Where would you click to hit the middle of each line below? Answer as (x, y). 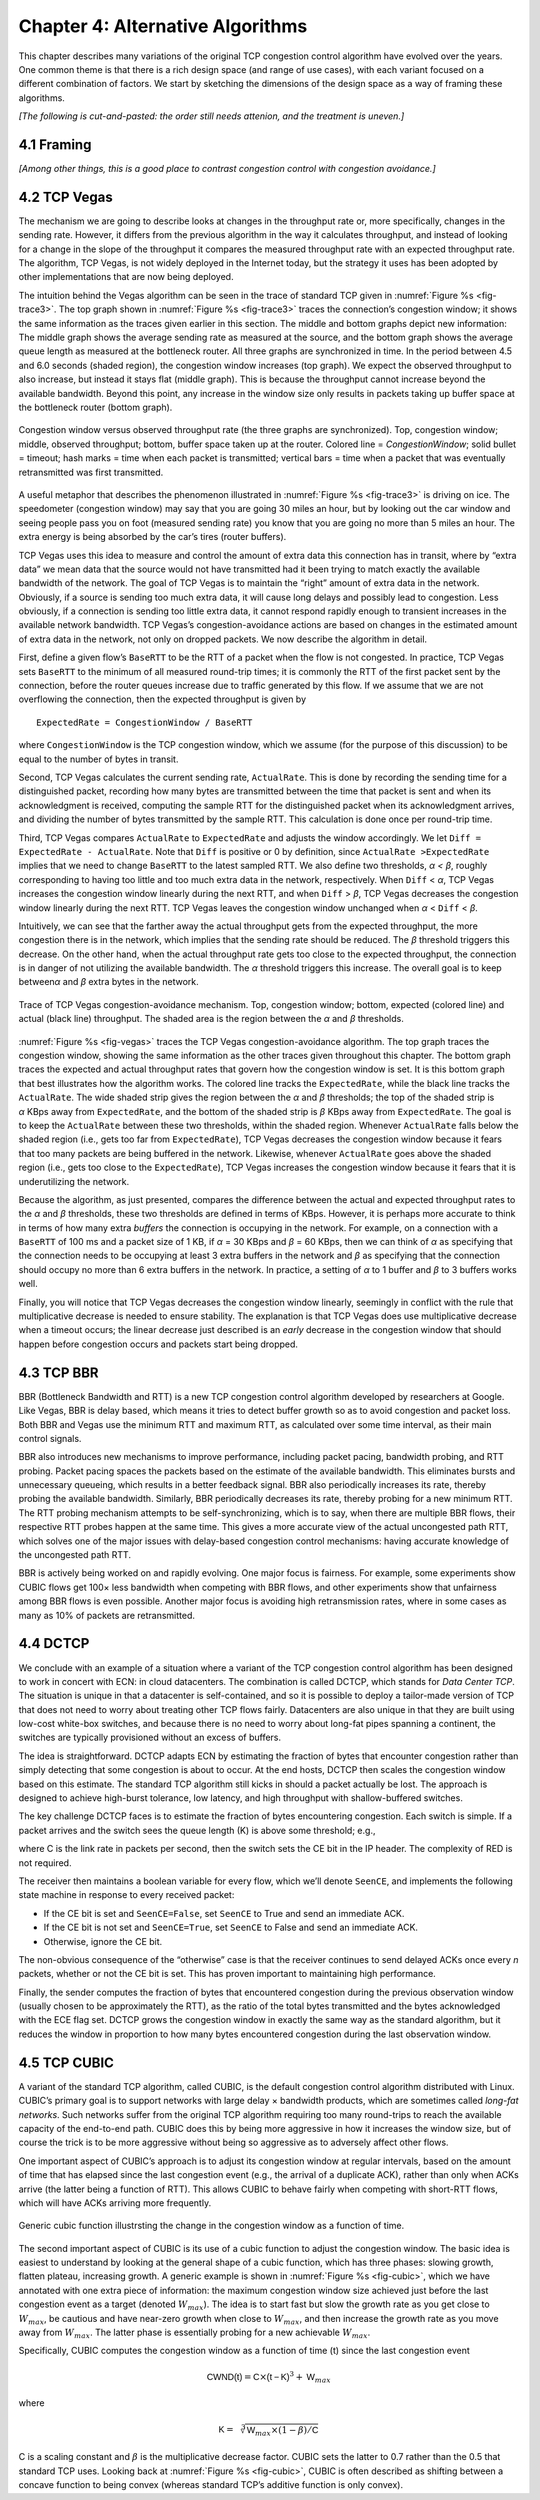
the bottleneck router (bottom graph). (95, 407)
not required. (45, 1862)
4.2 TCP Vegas (66, 196)
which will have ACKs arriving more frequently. (115, 2202)
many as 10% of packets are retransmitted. (106, 1615)
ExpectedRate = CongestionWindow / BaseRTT (144, 722)
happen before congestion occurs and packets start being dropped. (158, 1344)
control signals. (50, 1438)
